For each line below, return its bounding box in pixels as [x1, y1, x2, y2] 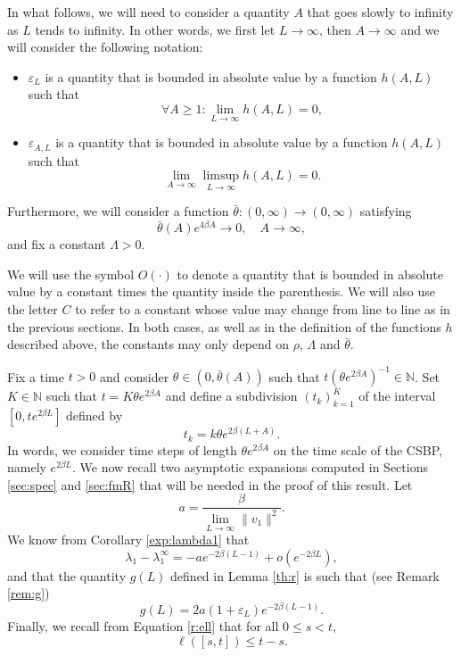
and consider [100, 367, 169, 386]
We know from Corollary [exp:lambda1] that [7, 530, 250, 549]
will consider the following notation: [7, 37, 203, 56]
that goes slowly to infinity [307, 3, 454, 21]
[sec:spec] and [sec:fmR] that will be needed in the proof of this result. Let [7, 475, 413, 494]
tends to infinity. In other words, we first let [35, 20, 276, 38]
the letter [7, 300, 58, 319]
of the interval [358, 386, 436, 405]
